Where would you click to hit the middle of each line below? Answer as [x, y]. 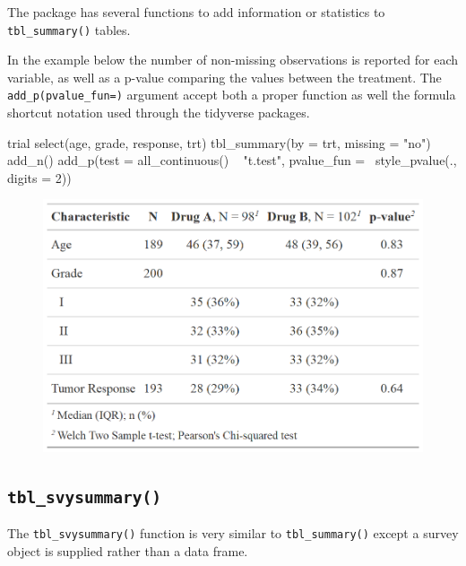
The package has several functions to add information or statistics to [196, 12]
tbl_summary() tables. [69, 29]
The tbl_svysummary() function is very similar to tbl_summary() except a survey [233, 533]
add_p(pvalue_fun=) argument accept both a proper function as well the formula [232, 95]
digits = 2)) [39, 177]
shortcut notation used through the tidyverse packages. [159, 113]
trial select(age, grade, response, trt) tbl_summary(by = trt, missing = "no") [219, 142]
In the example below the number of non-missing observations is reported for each [233, 60]
